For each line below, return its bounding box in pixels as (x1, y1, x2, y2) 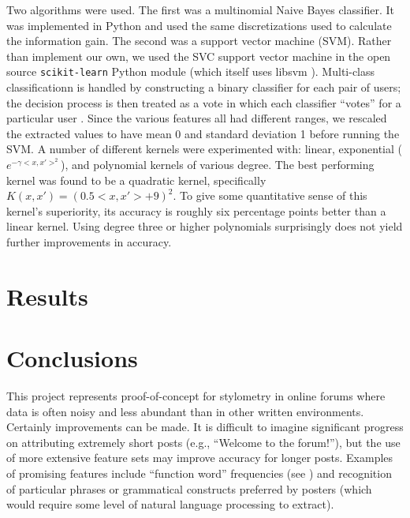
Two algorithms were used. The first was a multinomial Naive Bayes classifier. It (6, 2, 394, 17)
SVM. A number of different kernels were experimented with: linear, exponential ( (6, 141, 402, 157)
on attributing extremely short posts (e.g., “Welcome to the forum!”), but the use (6, 434, 401, 450)
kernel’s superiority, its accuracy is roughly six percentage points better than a (6, 202, 386, 219)
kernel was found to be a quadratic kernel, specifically (6, 171, 266, 188)
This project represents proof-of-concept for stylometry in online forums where (6, 388, 386, 404)
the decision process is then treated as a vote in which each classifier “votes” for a (6, 94, 401, 111)
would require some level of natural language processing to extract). (6, 496, 334, 512)
